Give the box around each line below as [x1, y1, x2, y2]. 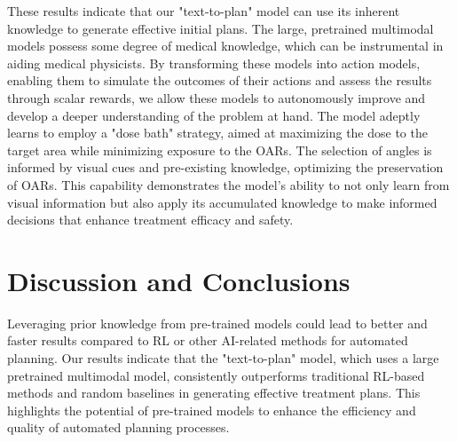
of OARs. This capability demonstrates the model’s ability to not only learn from [7, 175, 450, 193]
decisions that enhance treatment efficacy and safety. [7, 210, 294, 229]
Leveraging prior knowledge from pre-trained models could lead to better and [7, 313, 428, 332]
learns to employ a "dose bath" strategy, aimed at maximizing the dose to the [7, 123, 428, 142]
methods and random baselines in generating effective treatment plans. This [7, 383, 421, 402]
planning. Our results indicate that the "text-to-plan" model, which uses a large [7, 349, 439, 367]
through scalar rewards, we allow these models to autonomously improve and [7, 88, 426, 107]
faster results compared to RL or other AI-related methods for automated [7, 331, 408, 350]
